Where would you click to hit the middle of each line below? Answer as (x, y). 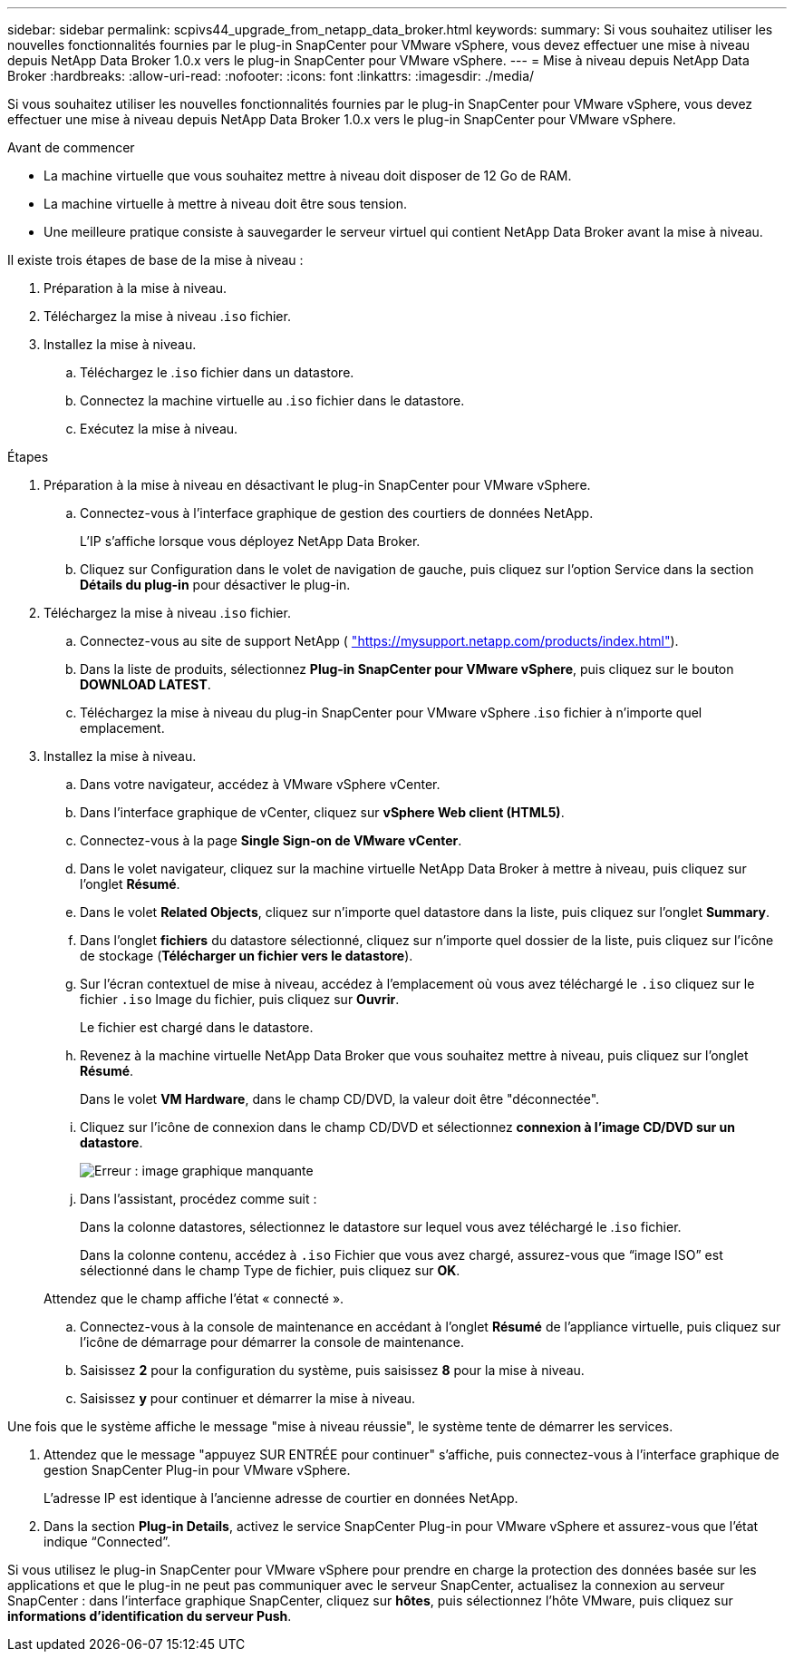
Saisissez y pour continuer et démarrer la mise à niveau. (248, 1398)
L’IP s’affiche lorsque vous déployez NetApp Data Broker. (250, 541)
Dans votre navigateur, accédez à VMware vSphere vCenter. (260, 784)
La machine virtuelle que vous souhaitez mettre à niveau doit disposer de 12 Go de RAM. (308, 176)
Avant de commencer (71, 147)
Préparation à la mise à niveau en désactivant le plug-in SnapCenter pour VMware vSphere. (317, 485)
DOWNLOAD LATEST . (145, 684)
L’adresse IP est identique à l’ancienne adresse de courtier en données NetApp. (281, 1498)
